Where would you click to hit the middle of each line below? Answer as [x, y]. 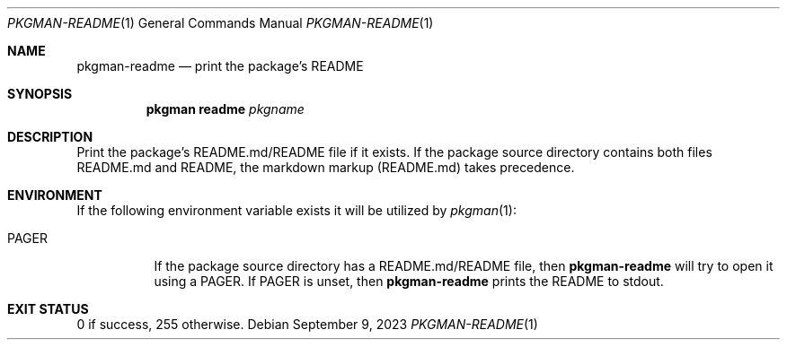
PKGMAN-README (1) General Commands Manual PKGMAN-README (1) [221, 23]
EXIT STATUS [48, 309]
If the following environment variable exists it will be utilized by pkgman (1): [296, 210]
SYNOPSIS [40, 94]
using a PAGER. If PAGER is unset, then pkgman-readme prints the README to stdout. [409, 281]
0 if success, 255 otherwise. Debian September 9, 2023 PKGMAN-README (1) [307, 324]
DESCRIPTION [50, 137]
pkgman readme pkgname [225, 109]
